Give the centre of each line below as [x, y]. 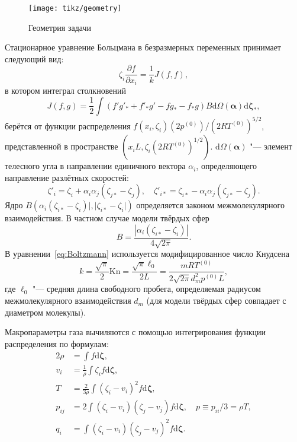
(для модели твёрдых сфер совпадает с [216, 301]
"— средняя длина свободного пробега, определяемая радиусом [146, 289]
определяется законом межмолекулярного [210, 205]
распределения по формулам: [57, 343]
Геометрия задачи [60, 27]
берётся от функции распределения [68, 125]
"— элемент [271, 146]
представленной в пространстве [62, 146]
